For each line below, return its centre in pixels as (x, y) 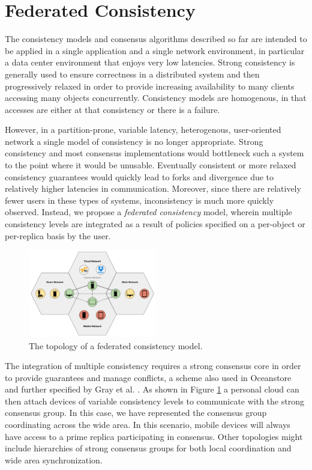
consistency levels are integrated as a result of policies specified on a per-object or (155, 224)
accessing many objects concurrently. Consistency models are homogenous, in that (156, 98)
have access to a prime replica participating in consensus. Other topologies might (154, 436)
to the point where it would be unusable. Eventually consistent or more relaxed (151, 165)
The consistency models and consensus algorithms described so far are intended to (156, 39)
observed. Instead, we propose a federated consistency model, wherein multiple (148, 212)
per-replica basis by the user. (58, 235)
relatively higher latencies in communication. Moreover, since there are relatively (153, 188)
